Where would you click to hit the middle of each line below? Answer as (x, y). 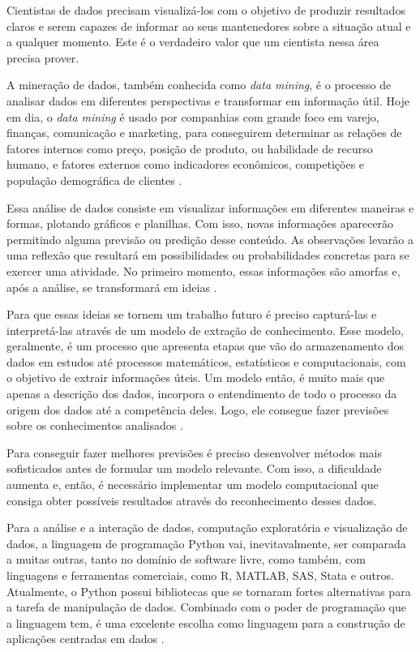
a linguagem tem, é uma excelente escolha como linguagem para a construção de (206, 622)
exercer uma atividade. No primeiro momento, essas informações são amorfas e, (204, 270)
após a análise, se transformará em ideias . (112, 287)
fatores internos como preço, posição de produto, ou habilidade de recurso (190, 148)
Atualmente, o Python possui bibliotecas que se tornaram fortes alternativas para (209, 591)
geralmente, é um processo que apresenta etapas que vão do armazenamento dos (206, 346)
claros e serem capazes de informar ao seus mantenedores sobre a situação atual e (209, 26)
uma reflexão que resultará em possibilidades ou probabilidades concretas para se (208, 255)
